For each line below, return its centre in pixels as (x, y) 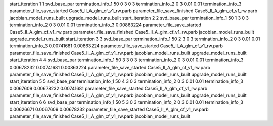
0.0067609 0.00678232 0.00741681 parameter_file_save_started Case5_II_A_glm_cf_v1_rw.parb (108, 88)
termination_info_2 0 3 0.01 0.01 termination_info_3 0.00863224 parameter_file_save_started (105, 25)
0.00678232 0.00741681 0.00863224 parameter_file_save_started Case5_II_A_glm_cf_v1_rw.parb (110, 67)
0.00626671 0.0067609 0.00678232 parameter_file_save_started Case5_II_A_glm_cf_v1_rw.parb (109, 109)
